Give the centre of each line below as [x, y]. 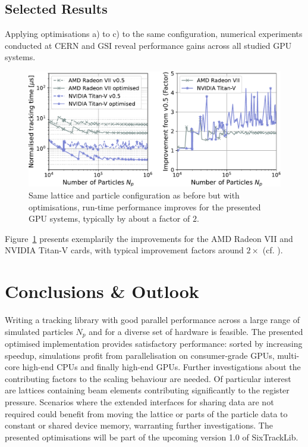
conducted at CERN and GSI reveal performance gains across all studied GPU [148, 45]
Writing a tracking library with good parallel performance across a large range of [153, 320]
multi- [288, 355]
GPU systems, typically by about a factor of [109, 218]
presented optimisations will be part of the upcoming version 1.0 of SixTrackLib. [152, 437]
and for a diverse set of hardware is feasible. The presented [196, 331]
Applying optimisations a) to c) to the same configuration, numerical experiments [154, 34]
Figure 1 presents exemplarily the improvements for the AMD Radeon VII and [149, 238]
